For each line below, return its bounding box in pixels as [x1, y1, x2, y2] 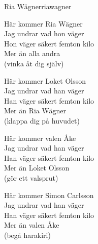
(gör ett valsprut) [4, 172, 58, 183]
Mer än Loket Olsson [4, 162, 70, 173]
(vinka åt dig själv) [4, 58, 64, 68]
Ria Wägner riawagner [4, 1, 72, 11]
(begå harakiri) [4, 229, 51, 240]
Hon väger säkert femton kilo [4, 38, 94, 48]
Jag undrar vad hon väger [4, 28, 84, 39]
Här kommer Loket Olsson [4, 75, 86, 86]
